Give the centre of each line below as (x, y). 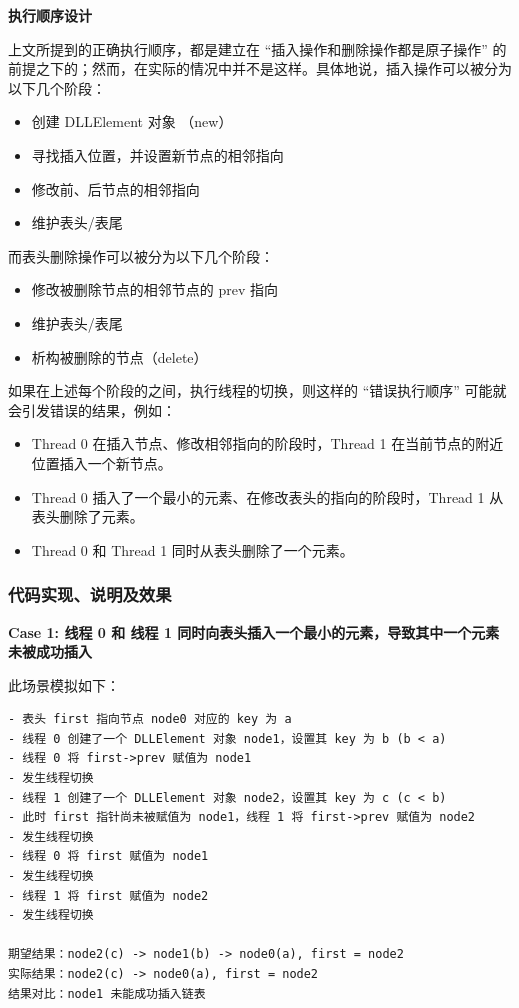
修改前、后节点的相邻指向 (115, 188)
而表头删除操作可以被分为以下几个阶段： (141, 255)
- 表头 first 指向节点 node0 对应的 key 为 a (150, 719)
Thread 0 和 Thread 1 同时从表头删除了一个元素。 (192, 549)
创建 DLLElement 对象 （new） (132, 121)
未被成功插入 (50, 651)
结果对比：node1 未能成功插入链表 (107, 993)
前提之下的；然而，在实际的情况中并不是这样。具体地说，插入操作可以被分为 (260, 68)
